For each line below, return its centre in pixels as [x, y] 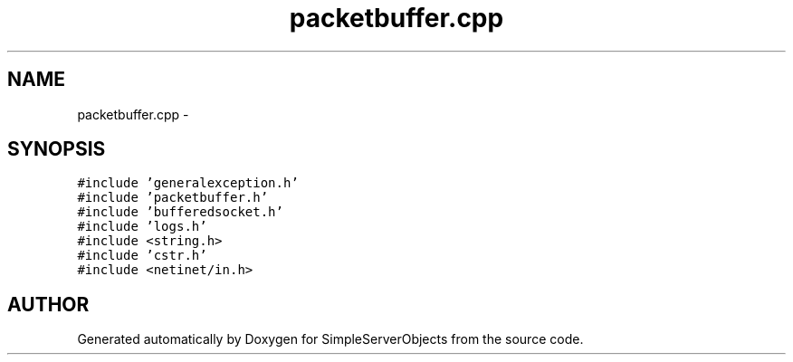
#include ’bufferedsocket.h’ [180, 212]
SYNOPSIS [57, 149]
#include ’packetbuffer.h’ [173, 198]
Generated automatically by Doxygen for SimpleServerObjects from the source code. [330, 339]
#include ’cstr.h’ [142, 256]
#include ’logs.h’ [142, 227]
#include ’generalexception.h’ [188, 183]
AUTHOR [48, 304]
